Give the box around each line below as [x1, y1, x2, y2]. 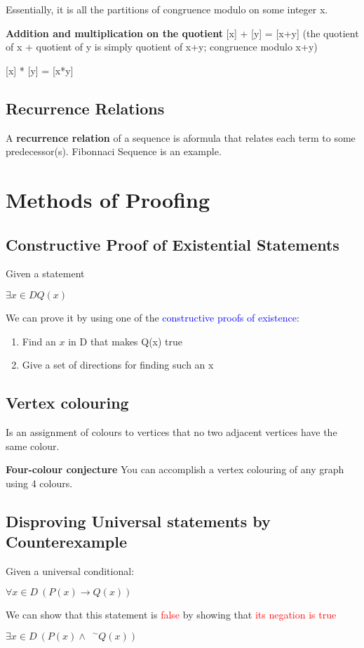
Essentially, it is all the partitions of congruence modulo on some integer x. [6, 2, 328, 16]
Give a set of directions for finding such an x [22, 357, 214, 372]
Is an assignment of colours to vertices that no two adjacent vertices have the [6, 424, 337, 439]
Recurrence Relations [6, 97, 165, 119]
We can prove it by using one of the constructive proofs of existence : [6, 310, 299, 324]
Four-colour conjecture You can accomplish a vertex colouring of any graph [6, 462, 344, 477]
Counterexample [6, 531, 127, 553]
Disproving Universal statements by [6, 510, 271, 531]
